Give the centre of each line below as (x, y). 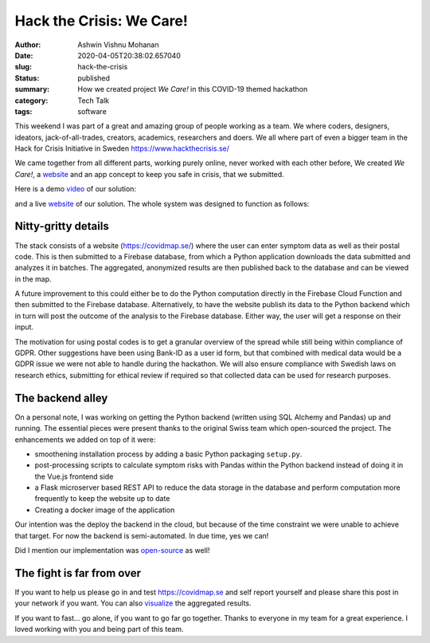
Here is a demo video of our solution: (76, 189)
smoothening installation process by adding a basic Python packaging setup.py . (168, 454)
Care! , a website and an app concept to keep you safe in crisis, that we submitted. (149, 174)
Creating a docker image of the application (105, 510)
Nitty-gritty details (62, 226)
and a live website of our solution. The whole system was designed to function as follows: (162, 203)
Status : (27, 78)
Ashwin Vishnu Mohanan (118, 45)
